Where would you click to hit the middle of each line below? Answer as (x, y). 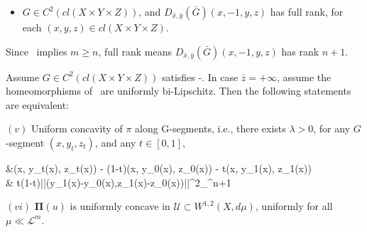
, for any (332, 128)
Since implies (37, 51)
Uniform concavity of (77, 128)
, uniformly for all (294, 206)
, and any (115, 142)
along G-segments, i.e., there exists (210, 128)
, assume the (304, 77)
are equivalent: (38, 104)
